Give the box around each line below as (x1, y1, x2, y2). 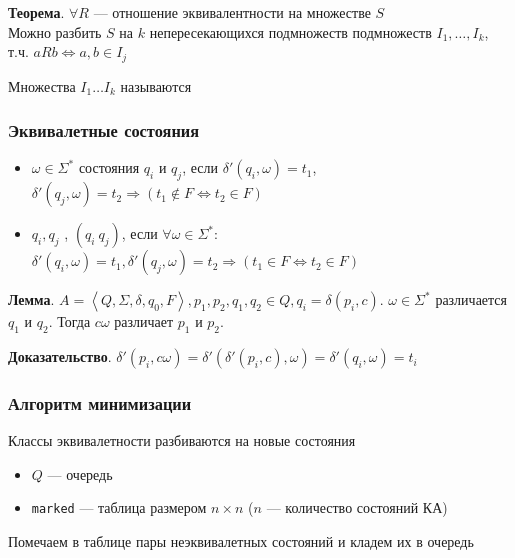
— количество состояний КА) (266, 497, 448, 518)
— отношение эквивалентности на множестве (93, 2, 371, 22)
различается (435, 289, 508, 310)
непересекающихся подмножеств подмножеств (149, 21, 432, 42)
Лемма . (8, 289, 55, 310)
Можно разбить (8, 21, 102, 42)
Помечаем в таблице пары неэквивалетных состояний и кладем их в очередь (8, 531, 474, 552)
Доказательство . (8, 346, 112, 367)
